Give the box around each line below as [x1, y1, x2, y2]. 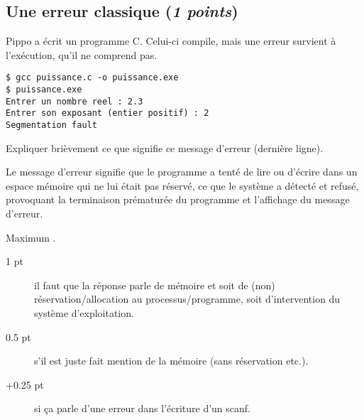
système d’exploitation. [34, 306, 134, 321]
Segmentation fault [6, 120, 97, 131]
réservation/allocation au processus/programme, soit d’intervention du [34, 291, 341, 306]
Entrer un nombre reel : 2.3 [6, 96, 143, 107]
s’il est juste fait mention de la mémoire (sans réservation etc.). [34, 353, 309, 368]
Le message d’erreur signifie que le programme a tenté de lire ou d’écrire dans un [6, 164, 358, 179]
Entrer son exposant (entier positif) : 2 [6, 108, 209, 119]
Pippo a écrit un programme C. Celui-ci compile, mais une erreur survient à [6, 33, 336, 48]
